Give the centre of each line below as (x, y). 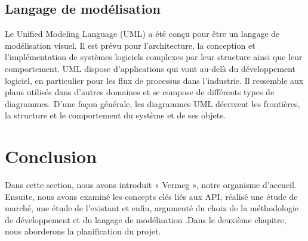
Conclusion (51, 156)
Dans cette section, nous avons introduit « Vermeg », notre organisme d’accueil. (151, 185)
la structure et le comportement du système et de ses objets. (115, 115)
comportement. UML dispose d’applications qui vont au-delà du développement (150, 68)
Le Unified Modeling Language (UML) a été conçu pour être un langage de (142, 34)
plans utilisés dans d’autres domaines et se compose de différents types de (140, 92)
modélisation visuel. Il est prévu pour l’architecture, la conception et (130, 45)
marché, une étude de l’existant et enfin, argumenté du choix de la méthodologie (152, 208)
